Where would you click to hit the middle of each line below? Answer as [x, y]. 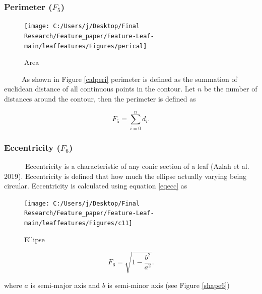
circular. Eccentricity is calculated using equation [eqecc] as [96, 186]
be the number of [231, 89]
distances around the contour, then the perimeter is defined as [100, 98]
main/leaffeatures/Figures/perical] [86, 46]
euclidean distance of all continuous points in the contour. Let [100, 89]
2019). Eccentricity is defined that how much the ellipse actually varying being [125, 176]
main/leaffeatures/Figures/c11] [78, 223]
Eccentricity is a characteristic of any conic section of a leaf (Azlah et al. [137, 166]
